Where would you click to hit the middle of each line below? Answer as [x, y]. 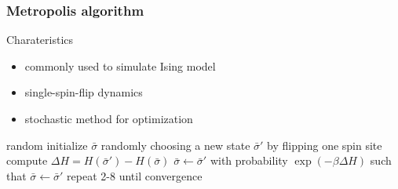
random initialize [47, 145]
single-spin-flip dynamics [84, 92]
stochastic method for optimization [109, 118]
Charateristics [40, 40]
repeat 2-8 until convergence [135, 175]
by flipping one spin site [325, 145]
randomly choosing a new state [175, 145]
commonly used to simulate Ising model [120, 65]
